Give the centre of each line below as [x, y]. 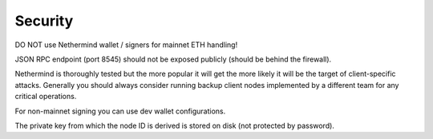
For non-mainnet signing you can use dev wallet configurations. [120, 111]
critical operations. [46, 97]
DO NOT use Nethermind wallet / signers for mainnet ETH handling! [126, 45]
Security [44, 21]
